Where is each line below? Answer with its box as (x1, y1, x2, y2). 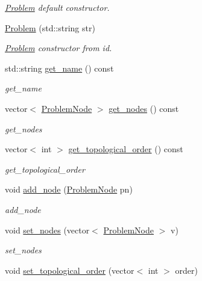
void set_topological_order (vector (5, 264, 134, 276)
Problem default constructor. (5, 1, 110, 13)
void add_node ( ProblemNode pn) (5, 183, 133, 196)
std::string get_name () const (5, 61, 114, 74)
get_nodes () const (109, 102, 179, 114)
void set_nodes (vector (5, 223, 90, 236)
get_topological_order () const (68, 143, 183, 155)
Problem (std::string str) (5, 21, 95, 34)
